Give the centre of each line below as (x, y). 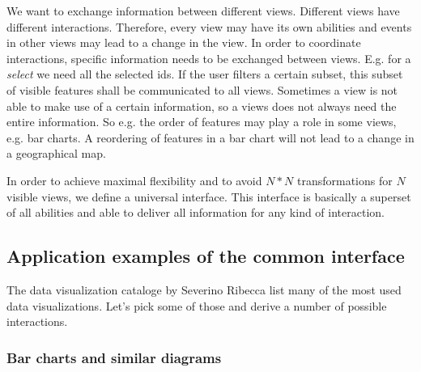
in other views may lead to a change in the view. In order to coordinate (184, 42)
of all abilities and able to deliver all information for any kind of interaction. (196, 212)
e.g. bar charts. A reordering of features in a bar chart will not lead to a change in (210, 137)
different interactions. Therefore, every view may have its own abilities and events (209, 26)
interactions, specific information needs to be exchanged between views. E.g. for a (209, 58)
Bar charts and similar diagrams (114, 357)
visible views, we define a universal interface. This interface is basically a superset (209, 196)
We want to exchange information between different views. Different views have (203, 11)
